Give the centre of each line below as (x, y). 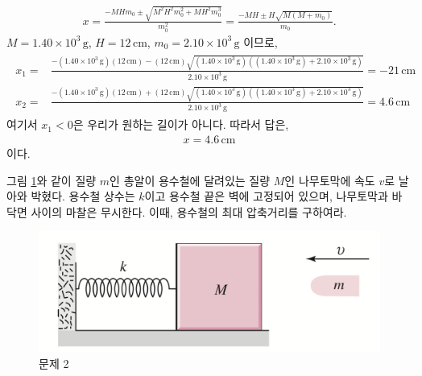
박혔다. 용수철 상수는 (83, 196)
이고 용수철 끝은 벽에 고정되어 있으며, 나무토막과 (266, 196)
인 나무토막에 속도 (330, 180)
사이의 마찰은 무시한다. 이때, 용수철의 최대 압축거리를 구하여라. (189, 211)
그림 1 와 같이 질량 (52, 180)
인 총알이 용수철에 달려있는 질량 (190, 180)
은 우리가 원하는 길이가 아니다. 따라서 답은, (181, 124)
